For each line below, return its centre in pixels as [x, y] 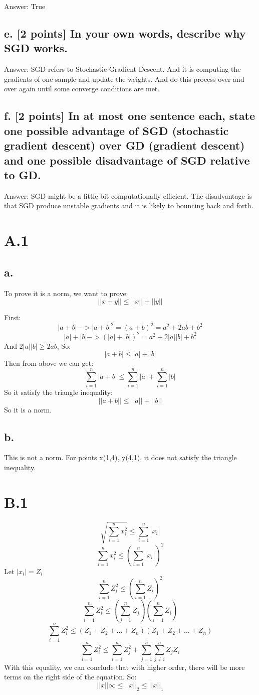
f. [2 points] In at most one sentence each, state [129, 116]
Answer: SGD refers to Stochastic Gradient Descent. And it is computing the [122, 69]
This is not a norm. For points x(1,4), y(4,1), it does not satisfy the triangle [120, 457]
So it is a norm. [28, 409]
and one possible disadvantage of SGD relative [127, 160]
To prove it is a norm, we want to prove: [66, 293]
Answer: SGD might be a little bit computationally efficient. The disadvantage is [128, 195]
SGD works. [36, 48]
